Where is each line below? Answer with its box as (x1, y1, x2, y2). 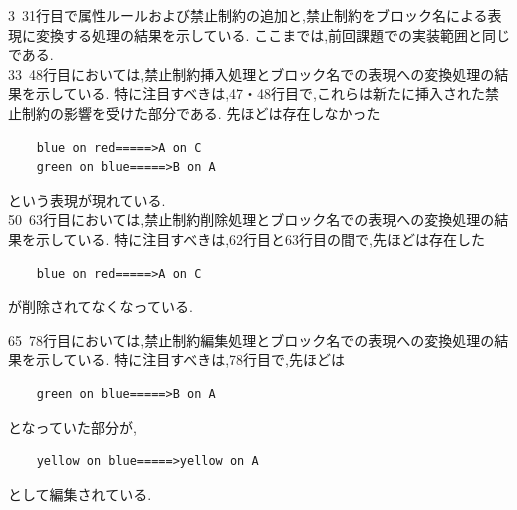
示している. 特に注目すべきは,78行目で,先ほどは (35, 349, 345, 370)
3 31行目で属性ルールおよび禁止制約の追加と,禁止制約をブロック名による (8, 5, 488, 25)
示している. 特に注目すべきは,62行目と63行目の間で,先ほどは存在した (35, 228, 485, 249)
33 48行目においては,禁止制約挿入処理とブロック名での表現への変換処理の (8, 63, 495, 84)
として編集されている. (8, 483, 152, 504)
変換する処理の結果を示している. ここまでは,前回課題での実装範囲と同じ (35, 24, 511, 45)
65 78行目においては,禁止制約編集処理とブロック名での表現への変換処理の (8, 329, 495, 350)
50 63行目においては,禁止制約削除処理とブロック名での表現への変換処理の (8, 209, 495, 230)
